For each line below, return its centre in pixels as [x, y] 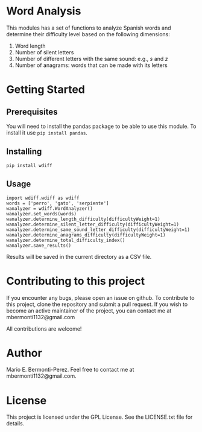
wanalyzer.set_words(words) [42, 214]
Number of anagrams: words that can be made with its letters [91, 65]
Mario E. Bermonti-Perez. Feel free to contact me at [70, 370]
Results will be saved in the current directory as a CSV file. [79, 256]
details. [15, 424]
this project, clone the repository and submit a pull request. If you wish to [97, 304]
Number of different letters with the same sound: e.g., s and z [91, 59]
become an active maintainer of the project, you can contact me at [89, 310]
